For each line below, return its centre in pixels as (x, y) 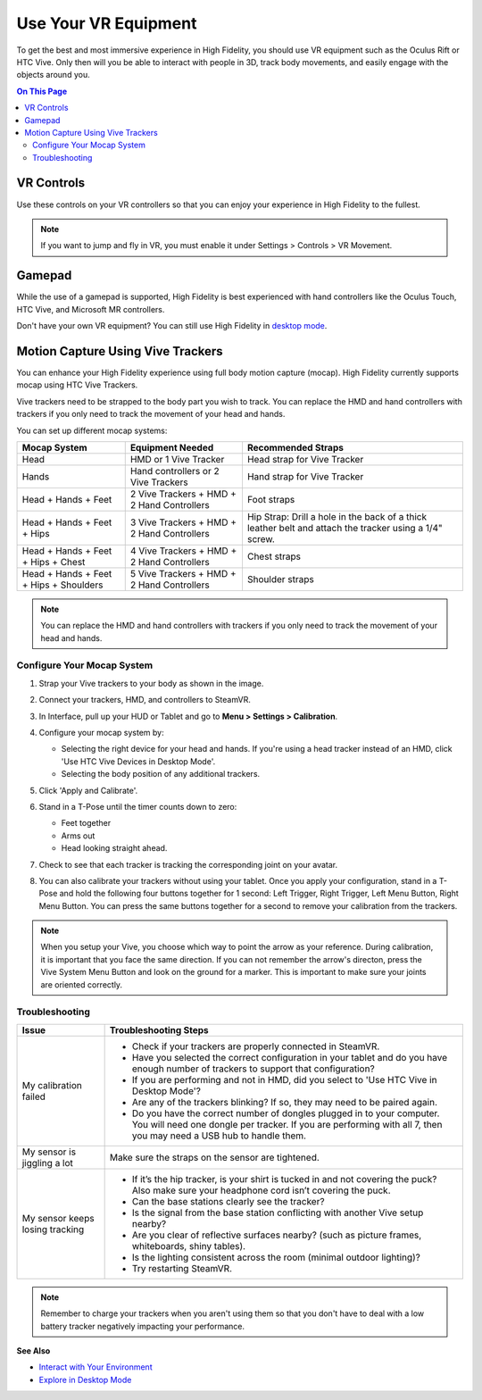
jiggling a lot (47, 1162)
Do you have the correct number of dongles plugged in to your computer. (286, 1113)
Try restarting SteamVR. (182, 1268)
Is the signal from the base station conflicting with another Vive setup (278, 1212)
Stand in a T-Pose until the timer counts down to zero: (138, 806)
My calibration (52, 1085)
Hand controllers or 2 (175, 471)
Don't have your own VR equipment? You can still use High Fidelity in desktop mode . (172, 326)
